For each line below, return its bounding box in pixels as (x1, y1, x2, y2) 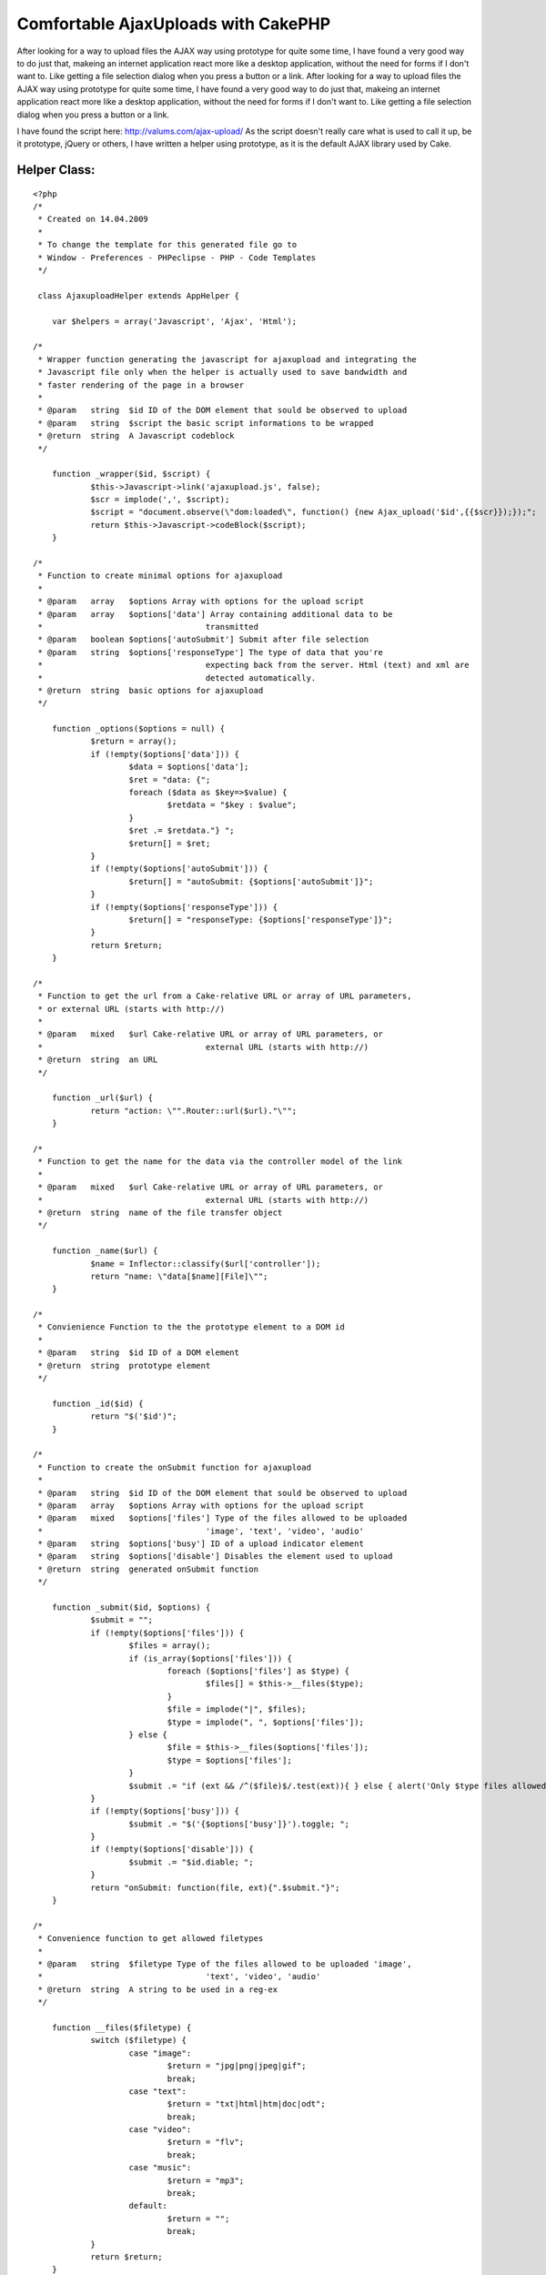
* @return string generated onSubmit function (37, 1563, 259, 1574)
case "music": (128, 2162, 192, 2173)
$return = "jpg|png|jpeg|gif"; (167, 2061, 307, 2071)
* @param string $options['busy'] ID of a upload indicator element (37, 1539, 364, 1549)
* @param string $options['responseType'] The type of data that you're (37, 647, 384, 657)
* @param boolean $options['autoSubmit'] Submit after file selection (37, 634, 369, 645)
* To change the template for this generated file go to (37, 239, 298, 250)
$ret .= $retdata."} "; (128, 825, 236, 836)
